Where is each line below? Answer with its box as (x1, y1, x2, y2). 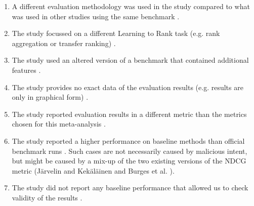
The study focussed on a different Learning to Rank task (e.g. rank (12, 28, 220, 38)
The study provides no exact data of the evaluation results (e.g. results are (12, 81, 243, 92)
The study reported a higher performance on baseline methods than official (12, 135, 245, 146)
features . (12, 64, 41, 75)
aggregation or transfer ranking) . (12, 37, 116, 48)
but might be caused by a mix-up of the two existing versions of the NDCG (12, 155, 246, 166)
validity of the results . (12, 192, 82, 202)
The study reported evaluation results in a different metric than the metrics (12, 108, 247, 119)
